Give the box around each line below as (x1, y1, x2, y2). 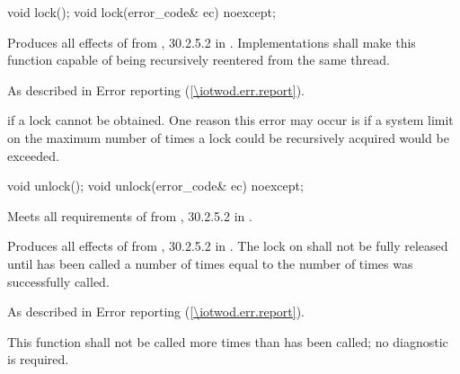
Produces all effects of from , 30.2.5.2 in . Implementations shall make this (7, 32, 416, 51)
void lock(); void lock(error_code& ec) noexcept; (7, 3, 276, 21)
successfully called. (7, 272, 110, 290)
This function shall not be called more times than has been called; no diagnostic (7, 332, 448, 351)
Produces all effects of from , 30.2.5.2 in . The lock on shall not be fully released (7, 236, 448, 255)
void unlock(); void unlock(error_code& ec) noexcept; (7, 176, 304, 195)
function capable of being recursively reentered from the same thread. (7, 50, 390, 69)
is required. (7, 350, 69, 369)
